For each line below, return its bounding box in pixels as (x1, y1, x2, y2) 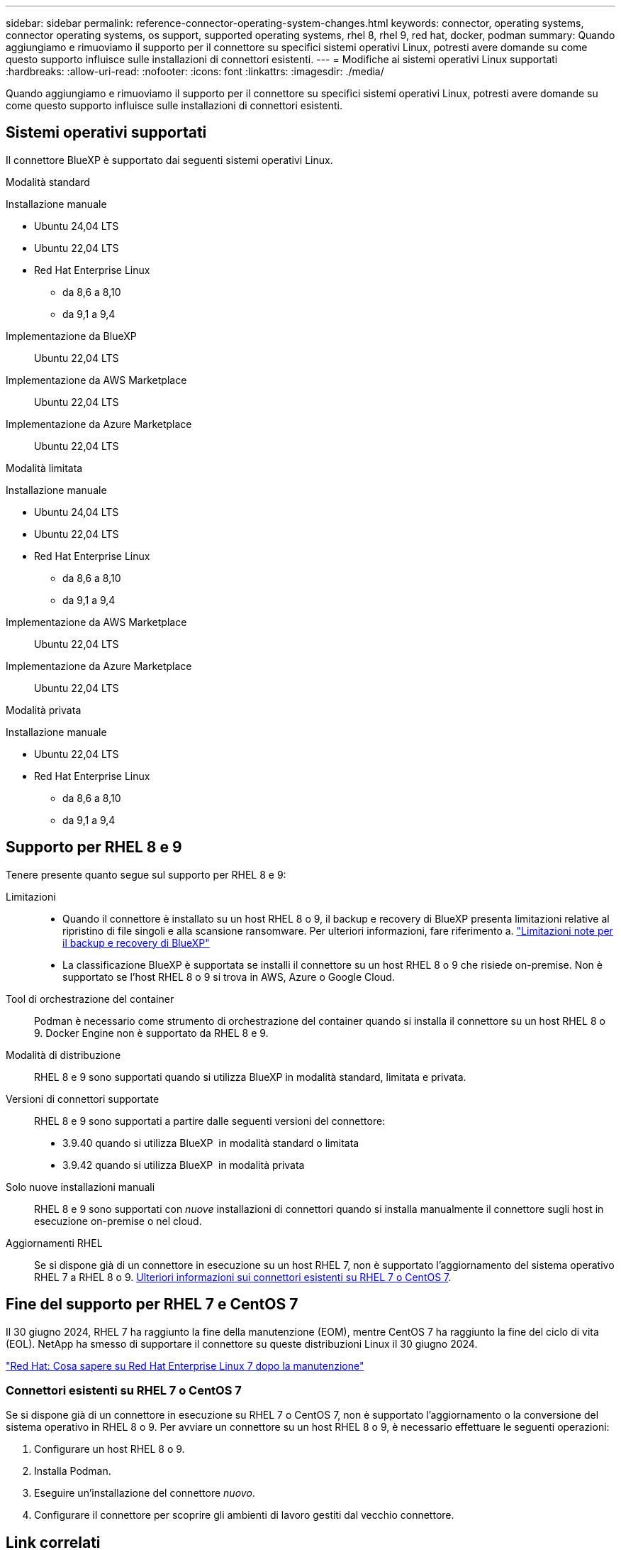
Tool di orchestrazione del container (6, 992, 174, 1005)
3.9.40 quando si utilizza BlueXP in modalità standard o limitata (62, 1136, 359, 1149)
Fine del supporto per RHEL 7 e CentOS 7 (6, 1295, 298, 1314)
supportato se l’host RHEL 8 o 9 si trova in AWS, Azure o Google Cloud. (62, 970, 395, 983)
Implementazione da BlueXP (6, 329, 137, 342)
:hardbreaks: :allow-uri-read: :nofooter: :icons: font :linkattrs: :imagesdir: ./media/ (6, 65, 384, 77)
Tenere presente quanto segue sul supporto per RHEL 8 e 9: (6, 868, 286, 881)
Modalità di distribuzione (6, 1048, 121, 1061)
